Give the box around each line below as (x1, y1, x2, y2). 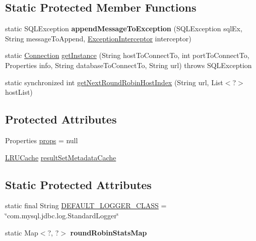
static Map (5, 227, 38, 237)
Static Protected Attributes (5, 176, 152, 192)
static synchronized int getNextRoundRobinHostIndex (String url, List (5, 77, 223, 87)
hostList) (5, 87, 33, 97)
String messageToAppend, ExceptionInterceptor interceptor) (5, 33, 191, 43)
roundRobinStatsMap (70, 227, 147, 237)
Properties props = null (5, 135, 78, 145)
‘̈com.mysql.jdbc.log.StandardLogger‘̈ (5, 210, 119, 220)
